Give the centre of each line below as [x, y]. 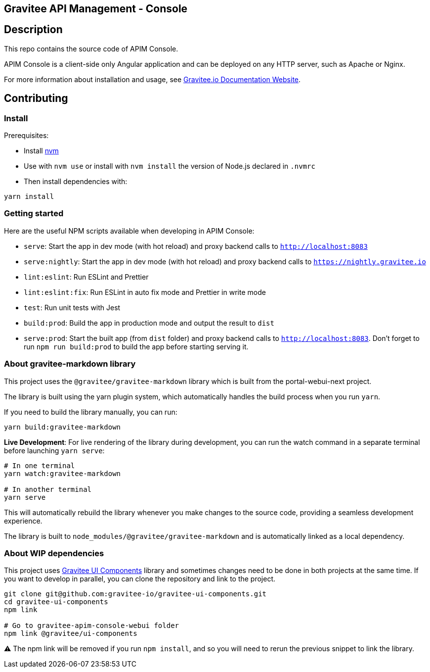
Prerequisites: [26, 136]
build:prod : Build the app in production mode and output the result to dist [149, 323]
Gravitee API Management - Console [96, 9]
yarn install [29, 197]
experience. [23, 521]
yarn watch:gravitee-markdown [63, 473]
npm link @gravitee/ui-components [71, 634]
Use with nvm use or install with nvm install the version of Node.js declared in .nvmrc [170, 166]
